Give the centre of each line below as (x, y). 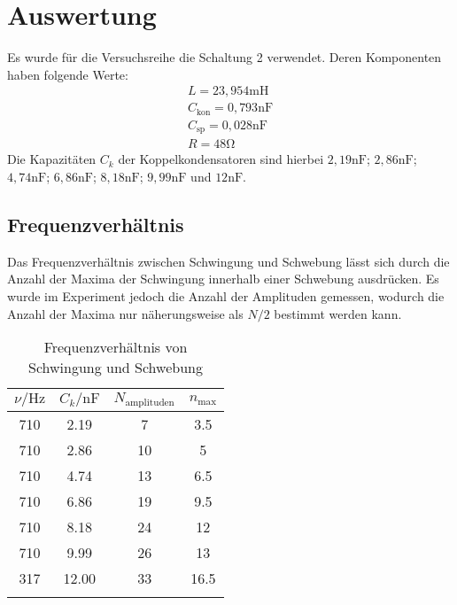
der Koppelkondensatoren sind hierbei (221, 159)
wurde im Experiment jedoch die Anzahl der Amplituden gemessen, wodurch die (226, 295)
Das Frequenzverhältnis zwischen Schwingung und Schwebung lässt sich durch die (228, 261)
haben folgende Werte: (68, 74)
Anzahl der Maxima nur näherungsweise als (125, 313)
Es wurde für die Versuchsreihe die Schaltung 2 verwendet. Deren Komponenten (225, 57)
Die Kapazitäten (52, 159)
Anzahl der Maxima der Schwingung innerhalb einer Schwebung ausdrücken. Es (223, 279)
